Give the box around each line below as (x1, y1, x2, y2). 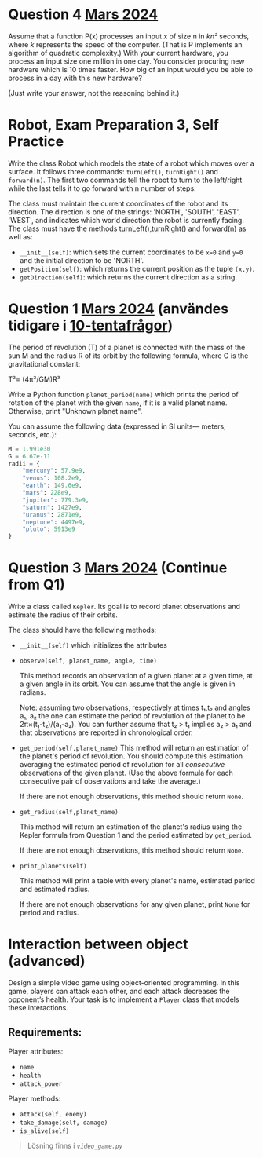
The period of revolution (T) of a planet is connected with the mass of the (8, 342, 246, 352)
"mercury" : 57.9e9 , (22, 467, 86, 475)
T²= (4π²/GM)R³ (8, 374, 60, 384)
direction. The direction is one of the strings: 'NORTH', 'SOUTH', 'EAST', (8, 206, 241, 217)
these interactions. (8, 1003, 68, 1013)
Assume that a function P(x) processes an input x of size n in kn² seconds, (8, 31, 250, 41)
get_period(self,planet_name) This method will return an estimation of (19, 743, 249, 753)
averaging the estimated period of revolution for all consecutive (19, 760, 225, 769)
